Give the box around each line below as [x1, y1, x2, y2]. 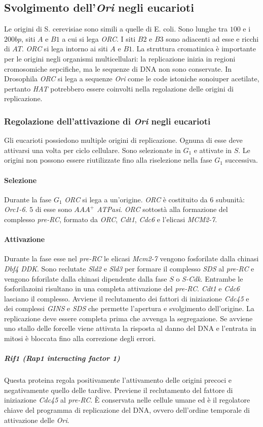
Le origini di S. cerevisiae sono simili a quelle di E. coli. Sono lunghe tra [4, 23, 228, 34]
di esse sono [35, 204, 72, 215]
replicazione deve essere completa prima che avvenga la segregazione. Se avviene [4, 313, 253, 323]
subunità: [215, 194, 245, 204]
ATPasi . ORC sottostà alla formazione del [97, 204, 228, 215]
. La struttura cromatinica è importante [132, 43, 256, 54]
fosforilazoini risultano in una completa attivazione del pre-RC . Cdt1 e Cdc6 [4, 283, 240, 294]
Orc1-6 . [4, 204, 27, 215]
